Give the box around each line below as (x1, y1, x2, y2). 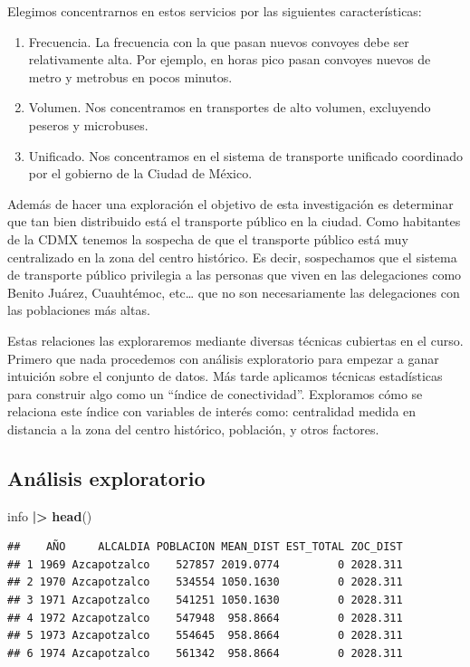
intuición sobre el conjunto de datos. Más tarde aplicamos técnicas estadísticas (7, 367, 443, 386)
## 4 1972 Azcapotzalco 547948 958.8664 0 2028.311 (7, 611, 403, 624)
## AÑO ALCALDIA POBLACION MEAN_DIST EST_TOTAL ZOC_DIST (7, 540, 403, 554)
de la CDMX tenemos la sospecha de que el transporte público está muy (7, 229, 408, 248)
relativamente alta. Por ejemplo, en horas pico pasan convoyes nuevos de (28, 50, 431, 69)
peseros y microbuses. (28, 115, 149, 134)
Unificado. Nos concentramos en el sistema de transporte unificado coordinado (28, 146, 464, 165)
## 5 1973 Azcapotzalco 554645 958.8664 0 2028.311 (7, 629, 403, 643)
